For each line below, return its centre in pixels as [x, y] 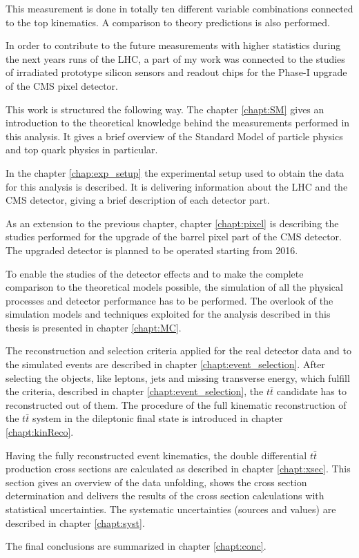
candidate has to [311, 391]
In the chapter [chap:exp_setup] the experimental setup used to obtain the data [175, 172]
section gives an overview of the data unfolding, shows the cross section [156, 482]
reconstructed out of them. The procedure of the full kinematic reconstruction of [176, 404]
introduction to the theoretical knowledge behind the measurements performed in [178, 123]
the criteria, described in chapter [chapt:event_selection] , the [135, 391]
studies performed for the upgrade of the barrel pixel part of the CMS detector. [174, 237]
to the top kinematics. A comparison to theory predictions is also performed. [168, 22]
